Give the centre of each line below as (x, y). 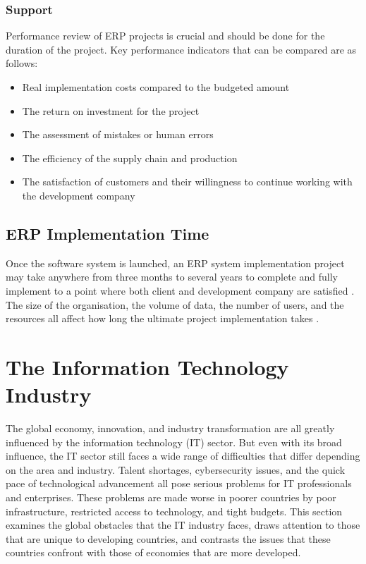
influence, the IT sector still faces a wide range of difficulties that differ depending (183, 456)
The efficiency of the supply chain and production (130, 158)
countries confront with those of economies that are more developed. (153, 552)
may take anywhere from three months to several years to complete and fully (172, 277)
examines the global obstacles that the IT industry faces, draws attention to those (183, 525)
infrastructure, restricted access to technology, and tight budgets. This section (174, 511)
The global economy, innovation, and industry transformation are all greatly (170, 428)
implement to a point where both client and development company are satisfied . (180, 290)
